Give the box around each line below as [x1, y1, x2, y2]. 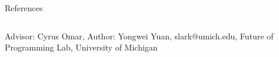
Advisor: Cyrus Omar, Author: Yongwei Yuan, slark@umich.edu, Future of [5, 29, 274, 42]
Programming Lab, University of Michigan [5, 41, 158, 53]
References [5, 2, 43, 14]
